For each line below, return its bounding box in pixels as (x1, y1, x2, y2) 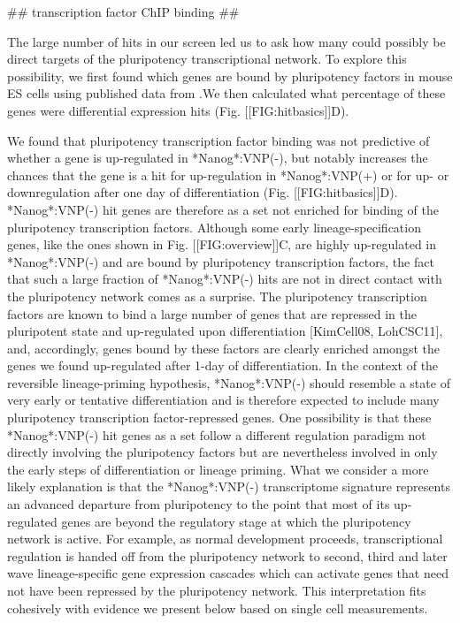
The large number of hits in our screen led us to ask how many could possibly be (7, 32, 446, 50)
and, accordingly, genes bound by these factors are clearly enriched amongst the (7, 338, 440, 357)
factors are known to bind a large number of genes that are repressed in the (7, 304, 417, 323)
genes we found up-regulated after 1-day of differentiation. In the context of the (7, 356, 439, 375)
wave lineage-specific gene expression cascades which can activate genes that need (7, 564, 448, 582)
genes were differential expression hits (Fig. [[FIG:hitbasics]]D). (7, 101, 349, 119)
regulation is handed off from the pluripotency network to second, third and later (7, 546, 448, 565)
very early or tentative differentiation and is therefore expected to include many (7, 391, 440, 409)
